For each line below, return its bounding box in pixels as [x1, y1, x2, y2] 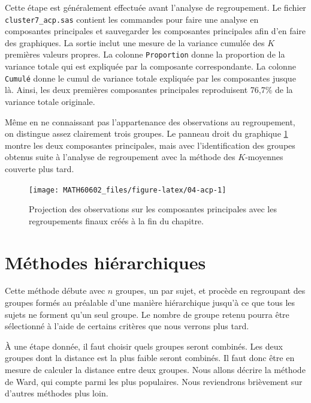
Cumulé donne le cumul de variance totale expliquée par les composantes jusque [5, 71, 296, 84]
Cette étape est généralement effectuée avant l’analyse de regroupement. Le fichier [5, 1, 306, 13]
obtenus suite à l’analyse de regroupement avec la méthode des [5, 151, 235, 163]
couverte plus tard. [5, 162, 74, 175]
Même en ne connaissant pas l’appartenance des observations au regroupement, [5, 115, 295, 128]
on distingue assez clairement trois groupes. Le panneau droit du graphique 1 [5, 127, 288, 140]
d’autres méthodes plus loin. [5, 387, 108, 399]
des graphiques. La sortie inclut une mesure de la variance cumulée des [5, 36, 265, 49]
